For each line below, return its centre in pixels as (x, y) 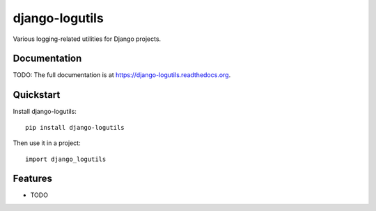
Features (32, 179)
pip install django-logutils (75, 127)
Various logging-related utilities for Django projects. (87, 39)
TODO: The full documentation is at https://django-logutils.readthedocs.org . (122, 75)
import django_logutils (66, 159)
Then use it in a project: (47, 143)
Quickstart (37, 95)
